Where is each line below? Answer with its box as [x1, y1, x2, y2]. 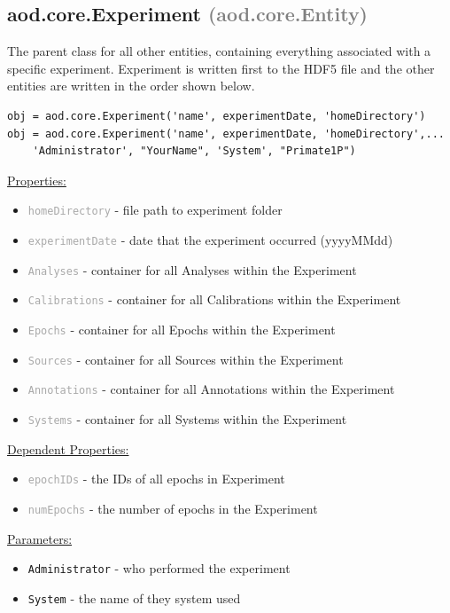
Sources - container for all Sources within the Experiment [27, 350, 344, 368]
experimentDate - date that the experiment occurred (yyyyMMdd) [27, 231, 393, 249]
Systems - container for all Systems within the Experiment [27, 409, 347, 428]
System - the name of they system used [27, 588, 241, 607]
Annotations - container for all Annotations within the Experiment [27, 380, 395, 398]
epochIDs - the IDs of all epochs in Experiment [27, 469, 285, 488]
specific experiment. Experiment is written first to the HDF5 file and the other [7, 59, 435, 77]
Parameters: [7, 529, 73, 547]
